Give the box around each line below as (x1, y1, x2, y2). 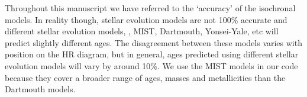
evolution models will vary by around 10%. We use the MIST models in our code (5, 59, 298, 72)
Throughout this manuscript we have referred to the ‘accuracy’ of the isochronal (5, 2, 296, 14)
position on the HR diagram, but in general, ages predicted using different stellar (5, 48, 299, 60)
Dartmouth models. (5, 83, 76, 95)
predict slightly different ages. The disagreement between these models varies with (5, 36, 302, 48)
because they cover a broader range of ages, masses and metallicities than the (5, 71, 286, 83)
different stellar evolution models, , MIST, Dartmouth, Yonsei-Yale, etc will (5, 25, 279, 37)
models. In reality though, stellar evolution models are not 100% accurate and (5, 13, 287, 25)
